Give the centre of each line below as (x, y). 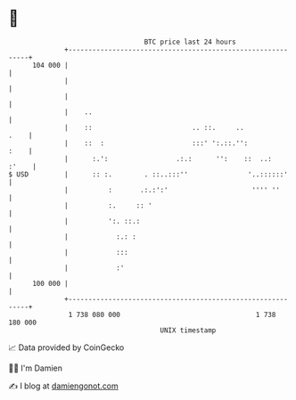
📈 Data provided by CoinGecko (66, 347)
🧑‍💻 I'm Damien (36, 368)
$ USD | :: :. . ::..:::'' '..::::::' (148, 174)
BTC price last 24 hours (190, 42)
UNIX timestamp (188, 330)
